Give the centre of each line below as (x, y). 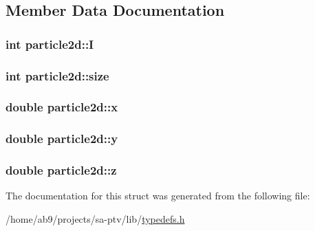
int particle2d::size (57, 75)
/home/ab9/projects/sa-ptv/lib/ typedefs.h (95, 218)
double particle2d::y (62, 139)
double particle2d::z (61, 170)
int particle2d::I (50, 44)
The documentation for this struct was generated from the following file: (158, 196)
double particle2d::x (62, 107)
